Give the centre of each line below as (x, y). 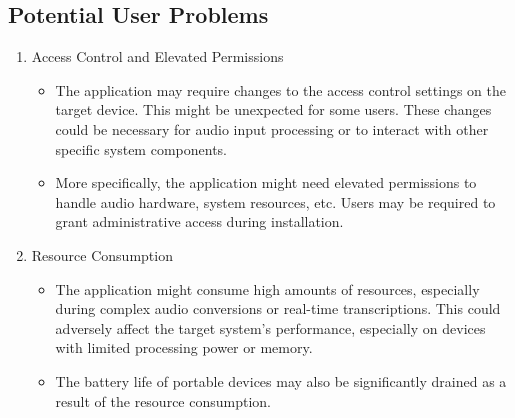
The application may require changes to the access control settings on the (280, 89)
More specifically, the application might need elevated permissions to (266, 182)
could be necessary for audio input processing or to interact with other (272, 128)
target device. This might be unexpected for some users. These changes (273, 109)
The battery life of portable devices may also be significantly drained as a (281, 380)
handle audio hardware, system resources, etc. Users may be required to (275, 201)
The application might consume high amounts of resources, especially (267, 288)
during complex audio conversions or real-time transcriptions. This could (278, 308)
